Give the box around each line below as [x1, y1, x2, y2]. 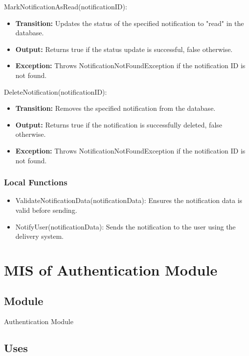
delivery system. [15, 231, 64, 241]
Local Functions [4, 176, 68, 188]
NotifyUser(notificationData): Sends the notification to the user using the [15, 221, 236, 231]
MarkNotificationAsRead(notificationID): [4, 1, 127, 11]
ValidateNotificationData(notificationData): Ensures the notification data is [15, 195, 243, 205]
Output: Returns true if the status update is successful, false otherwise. [15, 44, 233, 54]
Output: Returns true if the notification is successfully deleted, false [15, 119, 222, 129]
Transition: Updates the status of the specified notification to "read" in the [15, 18, 244, 28]
